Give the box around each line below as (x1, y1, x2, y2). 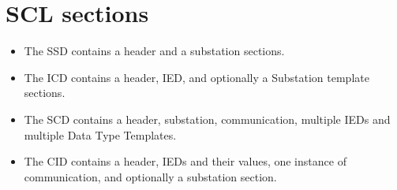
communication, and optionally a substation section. (24, 168, 277, 184)
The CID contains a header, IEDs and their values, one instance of (24, 153, 346, 170)
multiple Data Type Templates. (24, 126, 177, 143)
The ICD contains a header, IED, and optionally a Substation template (24, 69, 369, 85)
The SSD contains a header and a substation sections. (24, 43, 285, 59)
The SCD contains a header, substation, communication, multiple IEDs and (24, 110, 391, 127)
